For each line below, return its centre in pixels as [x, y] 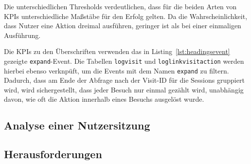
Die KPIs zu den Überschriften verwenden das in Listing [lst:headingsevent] [117, 51]
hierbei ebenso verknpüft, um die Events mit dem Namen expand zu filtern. [117, 70]
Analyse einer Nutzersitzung [77, 125]
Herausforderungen [53, 154]
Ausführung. [22, 35]
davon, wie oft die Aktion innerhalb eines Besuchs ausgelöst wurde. [104, 99]
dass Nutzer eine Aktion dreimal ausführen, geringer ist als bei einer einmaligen [123, 26]
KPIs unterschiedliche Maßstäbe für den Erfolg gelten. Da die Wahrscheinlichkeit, [126, 16]
